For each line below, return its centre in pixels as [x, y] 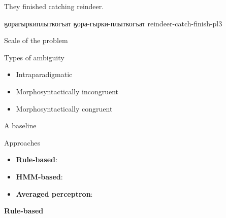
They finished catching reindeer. [54, 6]
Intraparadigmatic [44, 74]
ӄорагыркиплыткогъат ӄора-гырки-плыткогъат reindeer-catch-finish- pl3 [113, 23]
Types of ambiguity [34, 57]
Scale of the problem [36, 40]
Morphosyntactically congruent [64, 108]
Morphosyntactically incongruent [67, 91]
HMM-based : [39, 176]
